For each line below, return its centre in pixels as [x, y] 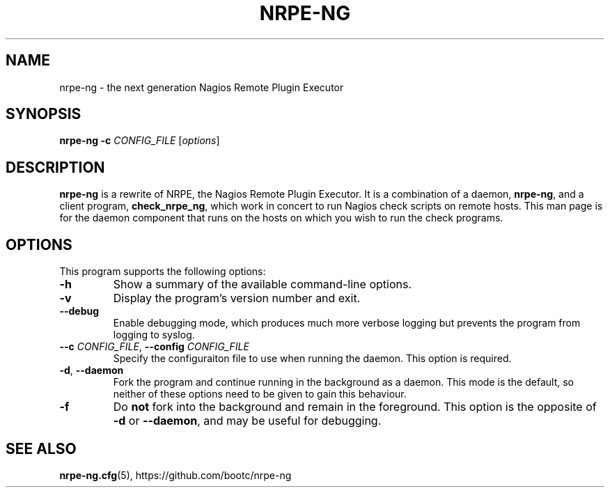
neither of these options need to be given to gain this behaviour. [260, 394]
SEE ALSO [41, 448]
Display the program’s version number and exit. [237, 298]
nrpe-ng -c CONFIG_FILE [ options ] [140, 141]
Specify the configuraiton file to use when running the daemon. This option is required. [312, 359]
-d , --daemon [92, 370]
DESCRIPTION [55, 167]
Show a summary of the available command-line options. [262, 284]
